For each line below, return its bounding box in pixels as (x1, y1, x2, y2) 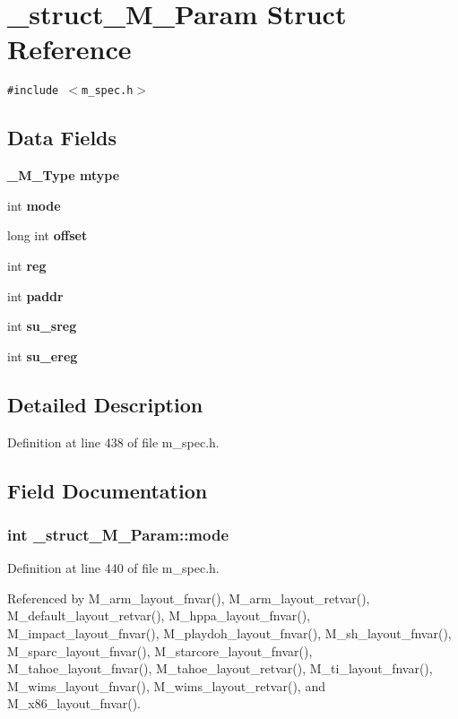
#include (7, 84, 59, 98)
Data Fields (7, 124, 117, 152)
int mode (7, 195, 61, 214)
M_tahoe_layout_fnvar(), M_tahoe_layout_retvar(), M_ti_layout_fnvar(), (7, 659, 433, 678)
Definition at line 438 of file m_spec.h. (7, 432, 220, 451)
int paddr (7, 286, 64, 305)
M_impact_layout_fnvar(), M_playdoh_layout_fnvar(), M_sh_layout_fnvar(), (7, 623, 452, 642)
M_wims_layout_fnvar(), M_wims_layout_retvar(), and (7, 676, 325, 695)
